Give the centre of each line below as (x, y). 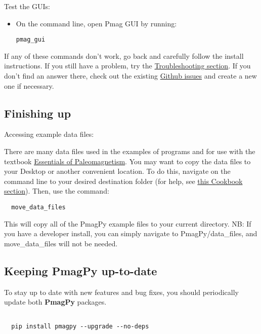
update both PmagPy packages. (55, 302)
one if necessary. (29, 85)
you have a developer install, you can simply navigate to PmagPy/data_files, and (131, 233)
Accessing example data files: (49, 134)
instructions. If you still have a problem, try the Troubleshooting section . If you (127, 66)
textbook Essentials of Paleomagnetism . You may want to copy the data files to (127, 161)
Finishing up (38, 113)
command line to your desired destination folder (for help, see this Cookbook (123, 181)
